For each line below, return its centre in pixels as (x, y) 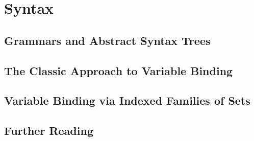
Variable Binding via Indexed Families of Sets (127, 100)
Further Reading (49, 131)
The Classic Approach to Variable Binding (119, 70)
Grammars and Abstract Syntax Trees (107, 40)
